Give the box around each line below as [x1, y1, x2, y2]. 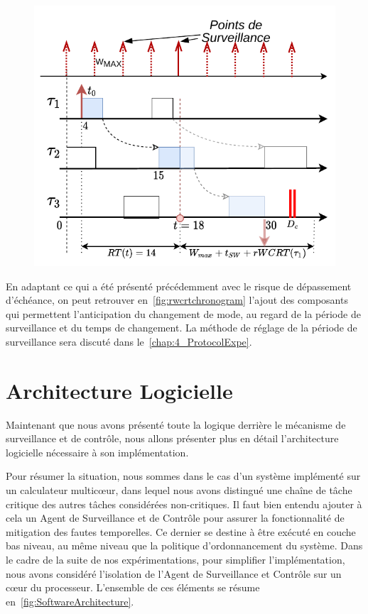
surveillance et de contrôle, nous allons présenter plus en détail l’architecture [6, 431, 339, 446]
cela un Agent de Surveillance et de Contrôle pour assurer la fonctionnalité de [6, 510, 345, 525]
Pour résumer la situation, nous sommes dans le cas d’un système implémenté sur [6, 468, 361, 483]
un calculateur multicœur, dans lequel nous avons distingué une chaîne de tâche [6, 483, 352, 498]
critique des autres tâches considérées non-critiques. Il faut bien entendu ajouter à [6, 496, 362, 511]
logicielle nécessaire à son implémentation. [6, 444, 189, 459]
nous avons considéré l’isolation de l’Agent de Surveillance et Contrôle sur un [6, 566, 342, 581]
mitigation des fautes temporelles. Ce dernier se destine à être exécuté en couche [6, 524, 356, 539]
